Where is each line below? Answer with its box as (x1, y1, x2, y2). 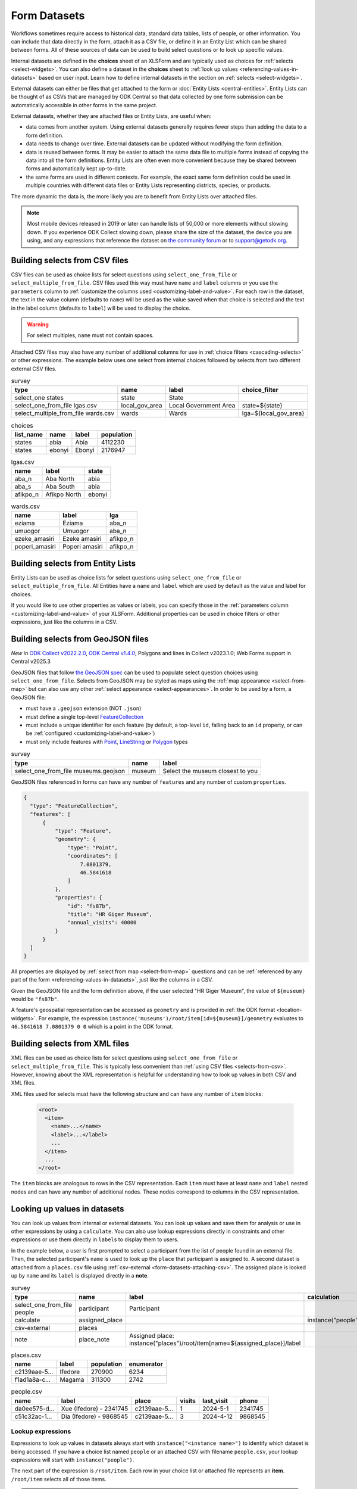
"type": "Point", (67, 844, 118, 851)
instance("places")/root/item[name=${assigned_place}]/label (129, 1339, 301, 1347)
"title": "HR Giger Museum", (67, 911, 153, 917)
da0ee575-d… (14, 1404, 55, 1413)
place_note (79, 1335, 110, 1343)
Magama (59, 1376, 84, 1384)
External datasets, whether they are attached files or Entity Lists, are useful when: (11, 113, 212, 120)
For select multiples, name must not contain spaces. (27, 332, 154, 339)
